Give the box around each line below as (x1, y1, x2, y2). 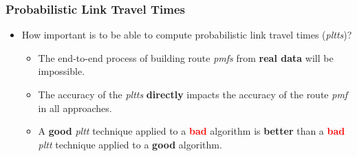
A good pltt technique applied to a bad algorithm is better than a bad (38, 124, 345, 138)
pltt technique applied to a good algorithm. (38, 137, 222, 151)
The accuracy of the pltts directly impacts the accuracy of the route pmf (38, 87, 348, 101)
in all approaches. (38, 100, 112, 115)
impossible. (38, 64, 85, 78)
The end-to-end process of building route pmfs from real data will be (38, 50, 334, 65)
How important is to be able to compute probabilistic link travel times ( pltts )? (21, 27, 352, 42)
